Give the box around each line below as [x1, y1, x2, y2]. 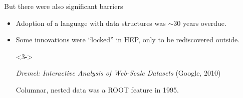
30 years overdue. [173, 17, 226, 28]
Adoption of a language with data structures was [16, 17, 166, 28]
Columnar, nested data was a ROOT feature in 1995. [16, 84, 179, 95]
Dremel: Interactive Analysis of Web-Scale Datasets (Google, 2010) [16, 68, 221, 78]
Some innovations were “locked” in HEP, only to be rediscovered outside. [16, 34, 240, 45]
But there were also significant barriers [4, 1, 123, 11]
